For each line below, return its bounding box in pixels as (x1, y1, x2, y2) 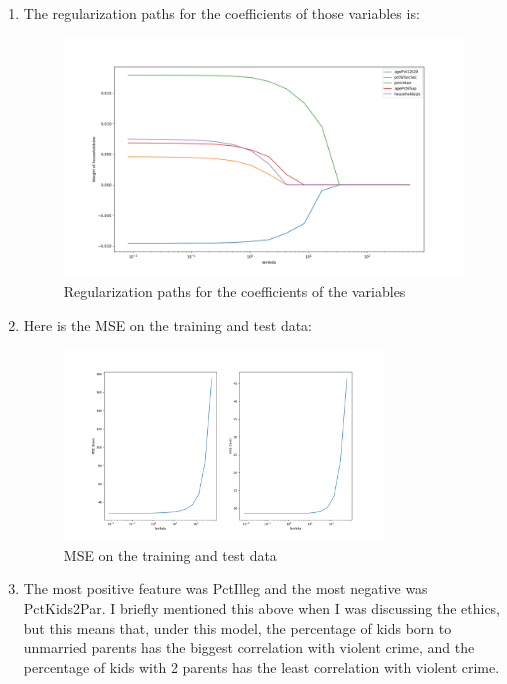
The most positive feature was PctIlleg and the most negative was (23, 578, 428, 599)
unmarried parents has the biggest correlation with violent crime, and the (23, 637, 475, 658)
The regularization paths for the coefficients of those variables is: (23, 3, 420, 23)
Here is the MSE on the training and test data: (23, 314, 313, 335)
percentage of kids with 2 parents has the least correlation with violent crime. (23, 656, 500, 677)
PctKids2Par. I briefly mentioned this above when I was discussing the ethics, (23, 598, 501, 619)
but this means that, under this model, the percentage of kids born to (23, 617, 452, 638)
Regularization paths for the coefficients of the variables (63, 281, 406, 302)
